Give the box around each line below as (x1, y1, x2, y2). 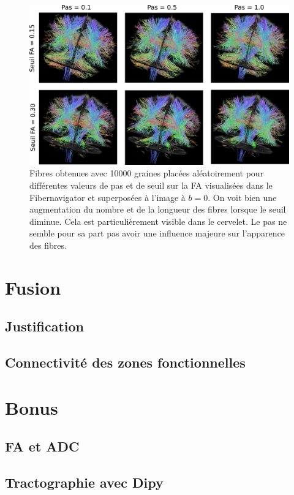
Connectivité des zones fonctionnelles (5, 353, 246, 372)
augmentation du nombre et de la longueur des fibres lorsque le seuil (29, 203, 286, 216)
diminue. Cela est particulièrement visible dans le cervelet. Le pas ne (29, 214, 287, 227)
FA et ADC (5, 437, 80, 456)
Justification (5, 317, 84, 336)
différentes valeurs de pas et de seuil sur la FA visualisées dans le (29, 179, 273, 192)
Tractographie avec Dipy (5, 473, 164, 492)
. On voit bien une (208, 191, 277, 203)
